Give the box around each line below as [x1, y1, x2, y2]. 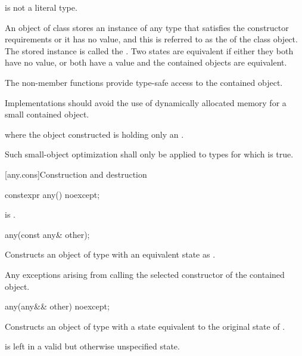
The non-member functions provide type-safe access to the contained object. [5, 76, 283, 88]
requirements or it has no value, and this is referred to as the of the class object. [5, 33, 298, 45]
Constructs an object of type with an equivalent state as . [5, 248, 216, 261]
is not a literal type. [5, 1, 77, 13]
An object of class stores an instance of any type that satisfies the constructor [5, 21, 289, 33]
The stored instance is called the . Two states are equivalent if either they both [5, 44, 294, 57]
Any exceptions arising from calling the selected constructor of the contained [5, 268, 285, 280]
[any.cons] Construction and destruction [5, 168, 147, 180]
